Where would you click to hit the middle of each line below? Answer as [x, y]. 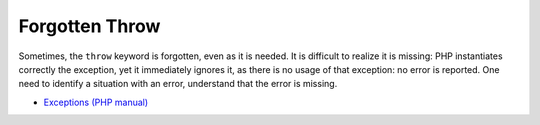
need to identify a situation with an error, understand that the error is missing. [178, 84]
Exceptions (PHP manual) [96, 102]
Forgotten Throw [89, 26]
